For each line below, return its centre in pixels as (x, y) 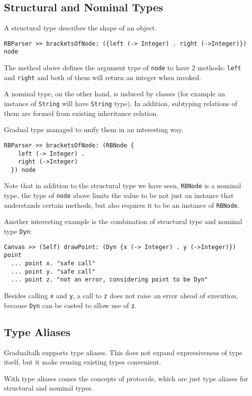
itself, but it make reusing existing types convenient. (83, 362)
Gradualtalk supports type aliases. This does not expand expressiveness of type (123, 352)
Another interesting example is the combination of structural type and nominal (123, 221)
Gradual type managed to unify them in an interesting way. (94, 129)
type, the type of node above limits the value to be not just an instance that (119, 195)
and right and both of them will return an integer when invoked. (103, 77)
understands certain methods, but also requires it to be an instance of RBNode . (122, 205)
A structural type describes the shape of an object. (81, 28)
